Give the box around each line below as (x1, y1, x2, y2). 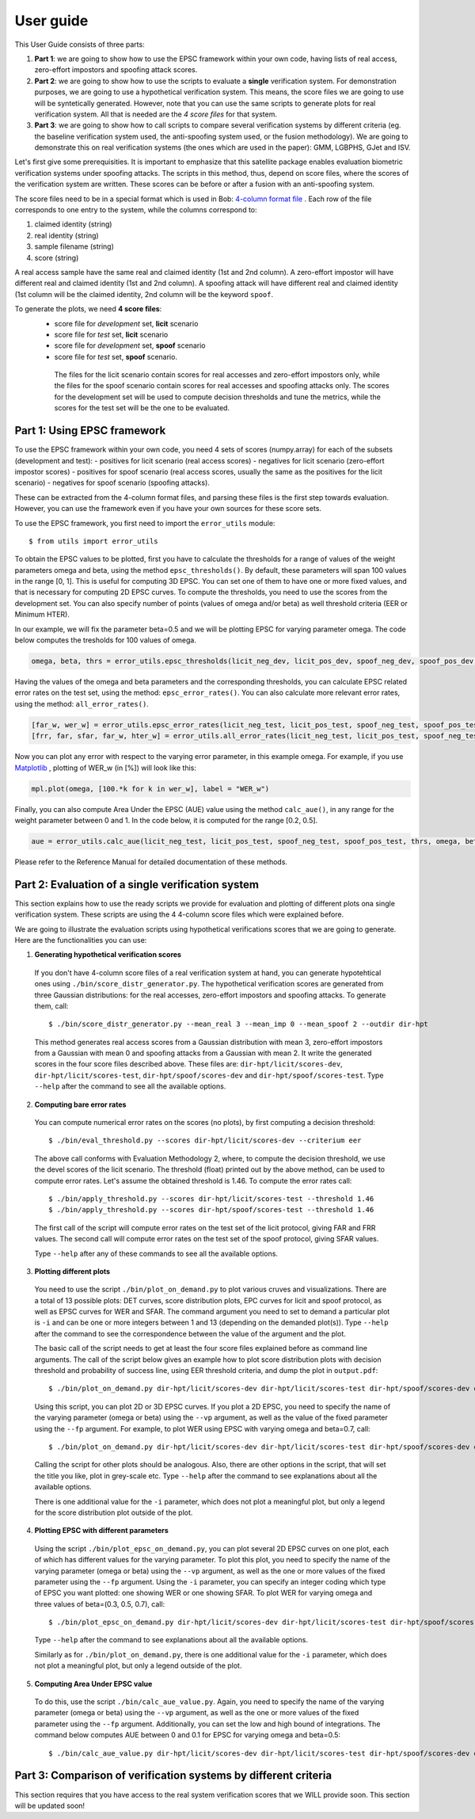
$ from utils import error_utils (28, 536, 158, 546)
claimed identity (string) (34, 219, 112, 229)
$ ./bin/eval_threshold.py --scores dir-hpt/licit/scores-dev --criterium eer (48, 1136, 362, 1145)
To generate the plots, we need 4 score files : (14, 304, 162, 314)
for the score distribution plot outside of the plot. (34, 1508, 193, 1517)
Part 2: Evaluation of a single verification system (14, 878, 259, 891)
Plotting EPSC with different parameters (34, 1526, 169, 1535)
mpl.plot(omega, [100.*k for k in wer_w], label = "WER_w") (31, 784, 270, 793)
